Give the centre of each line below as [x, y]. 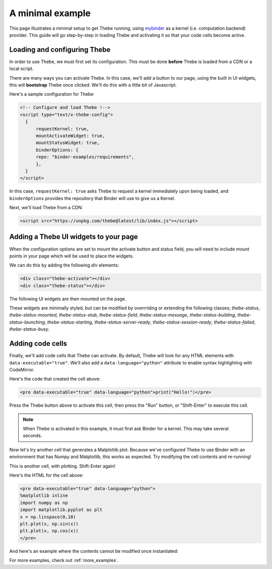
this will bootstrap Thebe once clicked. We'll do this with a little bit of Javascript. [93, 85]
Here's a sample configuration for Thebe [51, 94]
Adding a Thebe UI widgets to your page [74, 237]
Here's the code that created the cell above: [55, 379]
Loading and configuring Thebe [60, 50]
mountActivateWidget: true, [71, 136]
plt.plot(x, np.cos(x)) [49, 531]
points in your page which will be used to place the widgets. [72, 256]
